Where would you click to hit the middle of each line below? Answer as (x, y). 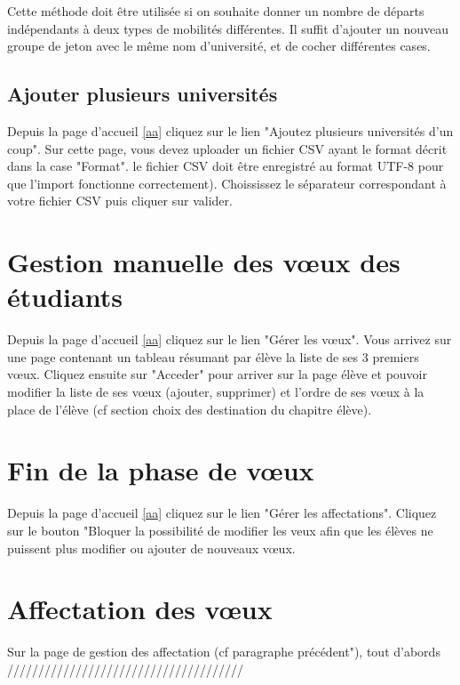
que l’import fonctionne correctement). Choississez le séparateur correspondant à (227, 183)
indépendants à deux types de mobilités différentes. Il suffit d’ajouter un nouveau (228, 28)
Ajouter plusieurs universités (143, 94)
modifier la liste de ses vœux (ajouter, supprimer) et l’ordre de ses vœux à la (216, 392)
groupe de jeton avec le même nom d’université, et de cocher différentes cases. (219, 46)
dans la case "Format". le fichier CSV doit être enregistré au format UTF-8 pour (226, 166)
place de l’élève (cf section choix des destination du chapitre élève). (190, 409)
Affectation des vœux (140, 609)
